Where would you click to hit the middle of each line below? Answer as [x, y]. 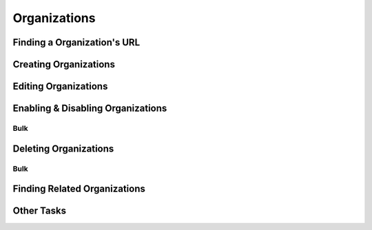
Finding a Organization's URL [76, 42]
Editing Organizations [60, 86]
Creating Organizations [64, 64]
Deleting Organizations [63, 148]
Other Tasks [40, 211]
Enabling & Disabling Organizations [90, 108]
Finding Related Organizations [79, 189]
